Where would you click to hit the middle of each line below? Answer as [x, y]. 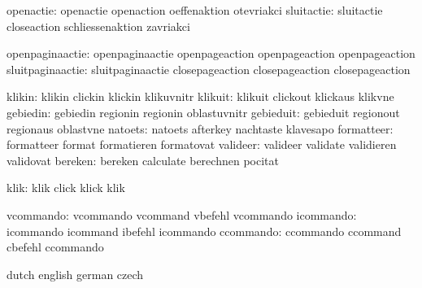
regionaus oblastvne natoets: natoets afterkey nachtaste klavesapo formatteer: [200, 128]
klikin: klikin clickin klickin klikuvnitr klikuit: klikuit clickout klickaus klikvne [200, 96]
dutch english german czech [75, 274]
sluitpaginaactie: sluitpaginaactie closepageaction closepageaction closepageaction [209, 69]
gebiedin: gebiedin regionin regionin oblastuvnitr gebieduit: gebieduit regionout [203, 112]
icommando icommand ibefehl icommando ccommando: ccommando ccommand [204, 231]
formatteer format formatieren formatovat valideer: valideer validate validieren [202, 144]
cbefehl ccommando [55, 247]
